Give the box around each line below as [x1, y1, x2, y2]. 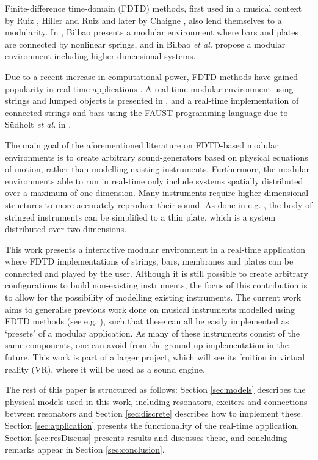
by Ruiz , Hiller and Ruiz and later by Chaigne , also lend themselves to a [5, 13, 282, 26]
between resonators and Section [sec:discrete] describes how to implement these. [5, 407, 303, 420]
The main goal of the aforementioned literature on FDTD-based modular [5, 138, 278, 151]
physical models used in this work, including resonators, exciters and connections [5, 395, 308, 407]
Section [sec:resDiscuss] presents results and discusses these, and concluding [5, 431, 287, 444]
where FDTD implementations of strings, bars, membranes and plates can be [5, 255, 294, 268]
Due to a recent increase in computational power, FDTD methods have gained [5, 70, 298, 82]
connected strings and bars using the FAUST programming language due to [5, 106, 288, 119]
